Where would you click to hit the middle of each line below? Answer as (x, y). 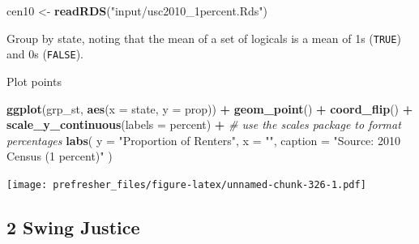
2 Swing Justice (73, 227)
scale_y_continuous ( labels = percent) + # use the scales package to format (204, 124)
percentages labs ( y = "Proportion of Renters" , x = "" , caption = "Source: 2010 (203, 140)
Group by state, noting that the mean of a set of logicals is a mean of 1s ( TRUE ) (204, 38)
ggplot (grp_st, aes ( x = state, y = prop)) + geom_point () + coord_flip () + (210, 108)
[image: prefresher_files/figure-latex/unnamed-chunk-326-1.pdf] (186, 184)
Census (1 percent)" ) (60, 156)
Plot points (34, 81)
